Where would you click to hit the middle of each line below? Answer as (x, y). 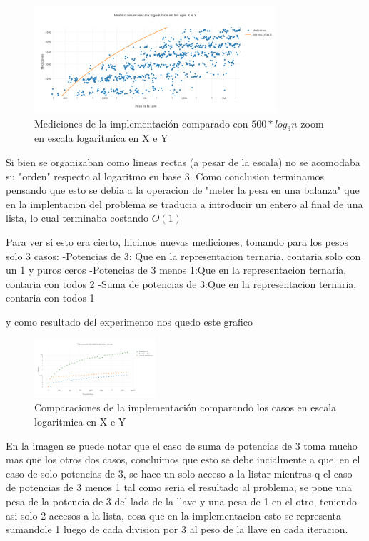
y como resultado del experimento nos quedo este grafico (130, 321)
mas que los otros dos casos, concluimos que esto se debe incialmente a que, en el (183, 459)
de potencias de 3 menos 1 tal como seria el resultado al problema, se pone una (179, 487)
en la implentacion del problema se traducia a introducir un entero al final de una (184, 203)
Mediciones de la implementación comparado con (141, 123)
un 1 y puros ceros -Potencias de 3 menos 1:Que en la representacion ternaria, (176, 270)
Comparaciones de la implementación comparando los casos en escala (186, 407)
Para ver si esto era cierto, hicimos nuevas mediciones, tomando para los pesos (177, 241)
